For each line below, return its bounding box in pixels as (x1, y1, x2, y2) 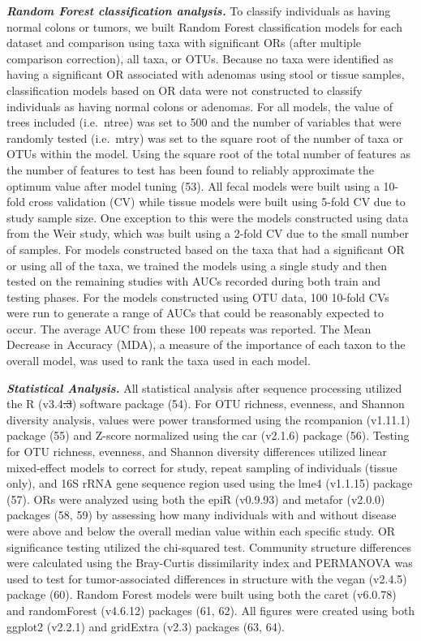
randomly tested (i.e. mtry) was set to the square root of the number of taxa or (6, 129, 403, 146)
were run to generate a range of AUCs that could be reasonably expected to (6, 304, 384, 321)
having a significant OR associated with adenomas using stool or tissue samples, (6, 66, 405, 83)
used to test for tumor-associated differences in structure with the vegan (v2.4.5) (6, 570, 407, 587)
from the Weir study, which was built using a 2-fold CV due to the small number (6, 225, 409, 242)
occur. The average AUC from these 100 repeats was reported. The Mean (6, 320, 372, 337)
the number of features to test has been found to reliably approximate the (6, 161, 375, 178)
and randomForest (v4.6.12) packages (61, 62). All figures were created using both (6, 601, 415, 618)
